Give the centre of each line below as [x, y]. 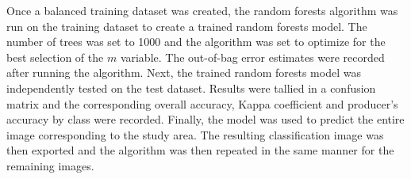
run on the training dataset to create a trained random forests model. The [187, 26]
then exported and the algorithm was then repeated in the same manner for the [200, 150]
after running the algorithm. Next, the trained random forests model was [184, 72]
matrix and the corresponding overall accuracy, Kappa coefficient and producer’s [202, 103]
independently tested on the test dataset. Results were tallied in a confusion [191, 88]
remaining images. [50, 165]
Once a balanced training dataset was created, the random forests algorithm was [202, 10]
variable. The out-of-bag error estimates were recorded [252, 57]
